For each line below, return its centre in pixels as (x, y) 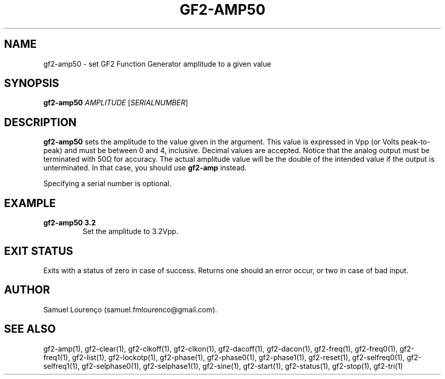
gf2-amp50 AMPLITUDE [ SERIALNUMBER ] (116, 103)
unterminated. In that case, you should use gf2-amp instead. (145, 168)
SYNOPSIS (32, 83)
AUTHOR (27, 290)
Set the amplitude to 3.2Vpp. (130, 231)
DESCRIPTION (40, 122)
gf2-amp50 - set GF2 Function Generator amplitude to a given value (157, 64)
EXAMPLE (30, 203)
